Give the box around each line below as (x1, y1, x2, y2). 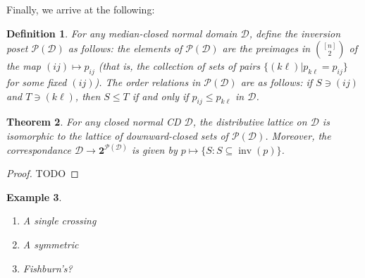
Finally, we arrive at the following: (6, 2, 155, 16)
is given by (131, 142, 178, 157)
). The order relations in (94, 74, 201, 89)
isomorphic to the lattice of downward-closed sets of (6, 128, 228, 143)
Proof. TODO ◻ (6, 166, 79, 181)
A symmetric (23, 236, 79, 251)
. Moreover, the (265, 128, 331, 143)
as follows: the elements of (68, 41, 182, 56)
